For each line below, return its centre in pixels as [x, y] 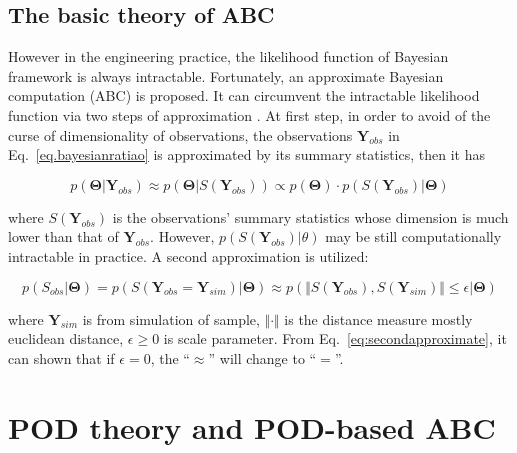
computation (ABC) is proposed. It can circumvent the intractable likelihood [244, 95]
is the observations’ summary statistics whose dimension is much [310, 216]
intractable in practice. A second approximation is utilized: [188, 255]
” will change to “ [262, 357]
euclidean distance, [66, 338]
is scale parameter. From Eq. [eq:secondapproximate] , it [335, 338]
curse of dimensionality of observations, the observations [180, 134]
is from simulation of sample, [171, 318]
